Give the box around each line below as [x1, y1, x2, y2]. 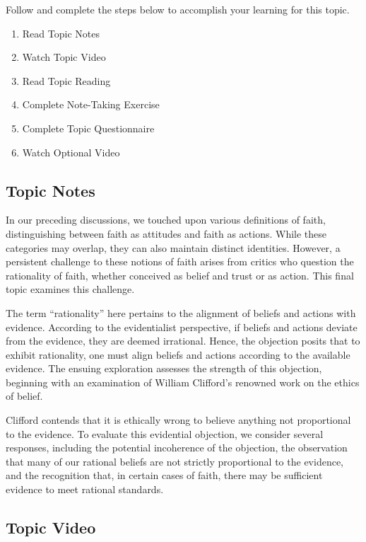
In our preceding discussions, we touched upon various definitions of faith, [6, 212, 326, 227]
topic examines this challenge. [6, 282, 135, 296]
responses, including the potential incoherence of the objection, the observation [6, 440, 348, 455]
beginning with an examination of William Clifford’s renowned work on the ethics [6, 374, 360, 389]
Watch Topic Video [22, 50, 106, 64]
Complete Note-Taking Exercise [22, 97, 160, 112]
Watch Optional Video [22, 144, 120, 159]
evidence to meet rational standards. [6, 482, 164, 497]
